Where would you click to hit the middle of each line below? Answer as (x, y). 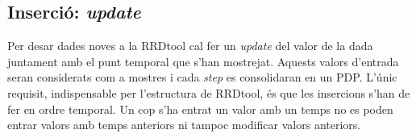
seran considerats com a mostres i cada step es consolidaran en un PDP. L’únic (202, 77)
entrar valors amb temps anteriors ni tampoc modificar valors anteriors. (184, 125)
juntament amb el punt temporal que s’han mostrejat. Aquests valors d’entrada (203, 61)
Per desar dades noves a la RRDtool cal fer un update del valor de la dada (190, 46)
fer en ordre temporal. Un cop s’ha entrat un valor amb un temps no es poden (200, 109)
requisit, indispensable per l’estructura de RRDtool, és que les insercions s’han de (209, 92)
